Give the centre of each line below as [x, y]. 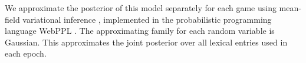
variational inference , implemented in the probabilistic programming [147, 19]
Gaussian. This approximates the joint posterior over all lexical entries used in [146, 42]
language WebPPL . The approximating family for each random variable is [140, 31]
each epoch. [26, 53]
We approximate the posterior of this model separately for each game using [141, 8]
